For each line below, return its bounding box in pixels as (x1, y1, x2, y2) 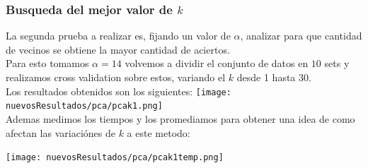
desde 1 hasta (236, 70, 296, 84)
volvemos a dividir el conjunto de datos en (125, 56, 309, 71)
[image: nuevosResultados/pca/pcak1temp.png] (6, 152, 224, 163)
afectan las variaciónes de (6, 125, 115, 140)
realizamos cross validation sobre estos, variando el (6, 70, 226, 84)
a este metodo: (127, 125, 190, 140)
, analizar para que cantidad (240, 28, 362, 43)
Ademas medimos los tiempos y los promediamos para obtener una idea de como (6, 111, 355, 126)
